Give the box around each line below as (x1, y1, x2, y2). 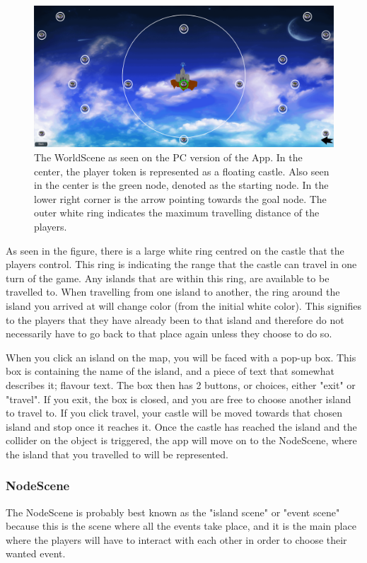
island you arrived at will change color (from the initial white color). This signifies (6, 298, 361, 313)
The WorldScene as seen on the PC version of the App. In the (34, 150, 303, 164)
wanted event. (6, 546, 66, 561)
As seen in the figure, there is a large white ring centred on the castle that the (6, 243, 344, 257)
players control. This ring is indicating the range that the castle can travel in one (6, 257, 357, 272)
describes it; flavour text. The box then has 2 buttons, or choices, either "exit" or (6, 377, 356, 392)
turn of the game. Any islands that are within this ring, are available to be (6, 270, 330, 285)
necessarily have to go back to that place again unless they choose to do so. (6, 326, 332, 341)
